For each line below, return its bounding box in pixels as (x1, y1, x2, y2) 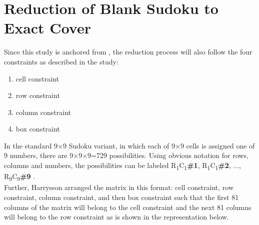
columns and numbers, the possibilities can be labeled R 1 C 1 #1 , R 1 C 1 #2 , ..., (4, 160, 241, 171)
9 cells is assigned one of (180, 140, 255, 150)
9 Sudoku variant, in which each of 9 (62, 140, 175, 150)
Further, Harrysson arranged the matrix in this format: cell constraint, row (4, 182, 234, 192)
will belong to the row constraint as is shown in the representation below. (4, 211, 229, 222)
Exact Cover (4, 17, 91, 38)
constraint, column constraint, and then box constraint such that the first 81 (4, 191, 239, 202)
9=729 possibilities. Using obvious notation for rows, (87, 150, 248, 160)
